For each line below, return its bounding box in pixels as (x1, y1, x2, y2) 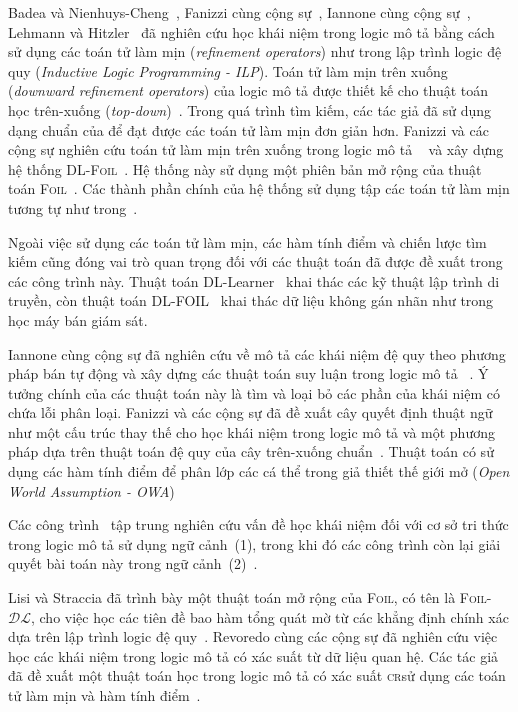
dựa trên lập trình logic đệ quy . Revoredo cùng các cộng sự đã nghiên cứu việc (8, 626, 498, 647)
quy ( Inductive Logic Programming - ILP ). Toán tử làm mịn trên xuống (8, 60, 448, 81)
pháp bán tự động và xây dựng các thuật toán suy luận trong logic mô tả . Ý (8, 363, 489, 384)
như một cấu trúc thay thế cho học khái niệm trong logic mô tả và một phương (8, 421, 495, 442)
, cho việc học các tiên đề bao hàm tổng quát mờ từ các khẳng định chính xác (30, 606, 509, 627)
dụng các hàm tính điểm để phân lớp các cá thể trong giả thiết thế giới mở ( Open (8, 461, 510, 482)
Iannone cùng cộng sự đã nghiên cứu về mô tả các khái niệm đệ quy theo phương (8, 343, 506, 364)
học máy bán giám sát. (8, 309, 148, 330)
